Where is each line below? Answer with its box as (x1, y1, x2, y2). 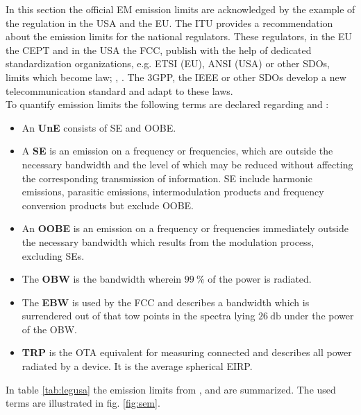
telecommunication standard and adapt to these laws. (6, 83, 233, 98)
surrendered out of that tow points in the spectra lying (22, 308, 255, 323)
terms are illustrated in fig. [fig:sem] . (6, 396, 160, 410)
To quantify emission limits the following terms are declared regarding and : (6, 97, 329, 112)
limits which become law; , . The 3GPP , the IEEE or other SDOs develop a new (6, 69, 346, 84)
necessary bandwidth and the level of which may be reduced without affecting (22, 157, 353, 171)
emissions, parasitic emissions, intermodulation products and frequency (22, 184, 324, 199)
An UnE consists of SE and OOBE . (22, 120, 176, 134)
